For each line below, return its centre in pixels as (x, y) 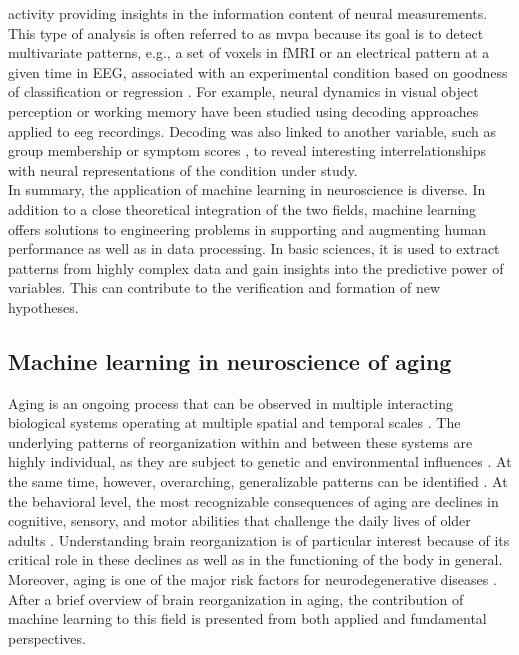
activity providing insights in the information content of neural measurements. (248, 13)
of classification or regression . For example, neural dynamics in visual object (243, 91)
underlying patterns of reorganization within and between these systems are (240, 441)
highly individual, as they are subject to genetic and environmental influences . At (260, 461)
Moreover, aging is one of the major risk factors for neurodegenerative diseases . (252, 579)
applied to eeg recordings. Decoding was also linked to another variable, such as (252, 130)
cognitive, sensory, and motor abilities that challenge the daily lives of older (239, 520)
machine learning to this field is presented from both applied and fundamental (247, 618)
